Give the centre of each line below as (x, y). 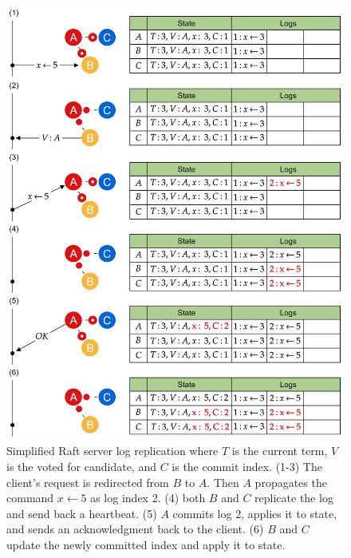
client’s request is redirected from (88, 482)
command (30, 498)
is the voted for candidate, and (81, 466)
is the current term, (280, 451)
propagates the (291, 482)
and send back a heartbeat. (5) (82, 513)
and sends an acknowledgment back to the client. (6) (135, 529)
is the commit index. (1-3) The (247, 466)
